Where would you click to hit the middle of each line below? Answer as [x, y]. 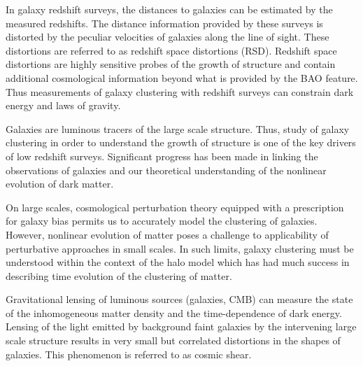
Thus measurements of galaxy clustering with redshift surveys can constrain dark [180, 91]
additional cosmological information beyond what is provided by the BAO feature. [182, 77]
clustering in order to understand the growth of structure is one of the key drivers [181, 142]
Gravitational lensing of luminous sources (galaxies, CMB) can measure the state [179, 299]
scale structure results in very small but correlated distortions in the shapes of [173, 340]
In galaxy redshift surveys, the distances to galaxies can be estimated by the [169, 9]
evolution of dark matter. [60, 184]
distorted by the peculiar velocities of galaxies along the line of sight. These [168, 37]
